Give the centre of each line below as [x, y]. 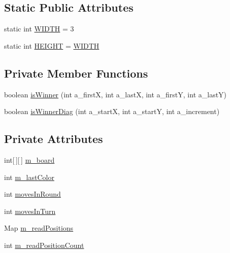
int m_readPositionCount [44, 245]
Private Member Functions [76, 73]
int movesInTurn [30, 211]
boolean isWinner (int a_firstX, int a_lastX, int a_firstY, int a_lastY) [116, 94]
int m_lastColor [29, 177]
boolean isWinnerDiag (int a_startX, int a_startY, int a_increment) [112, 111]
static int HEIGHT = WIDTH [52, 45]
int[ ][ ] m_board [29, 159]
